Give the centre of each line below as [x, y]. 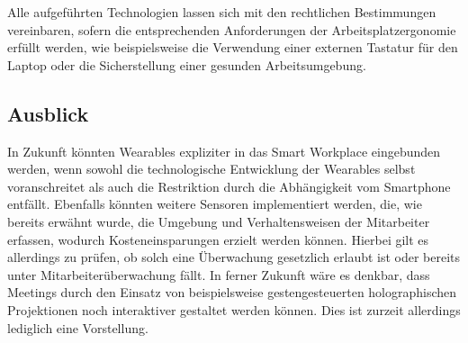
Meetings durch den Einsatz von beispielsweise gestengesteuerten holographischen [232, 292]
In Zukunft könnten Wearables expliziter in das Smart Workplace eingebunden [224, 151]
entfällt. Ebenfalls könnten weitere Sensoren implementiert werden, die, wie [215, 204]
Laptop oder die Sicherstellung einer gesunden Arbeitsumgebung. [187, 64]
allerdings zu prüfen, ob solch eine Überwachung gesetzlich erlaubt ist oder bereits [234, 257]
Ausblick [48, 113]
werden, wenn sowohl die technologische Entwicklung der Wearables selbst [211, 169]
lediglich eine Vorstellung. [78, 327]
